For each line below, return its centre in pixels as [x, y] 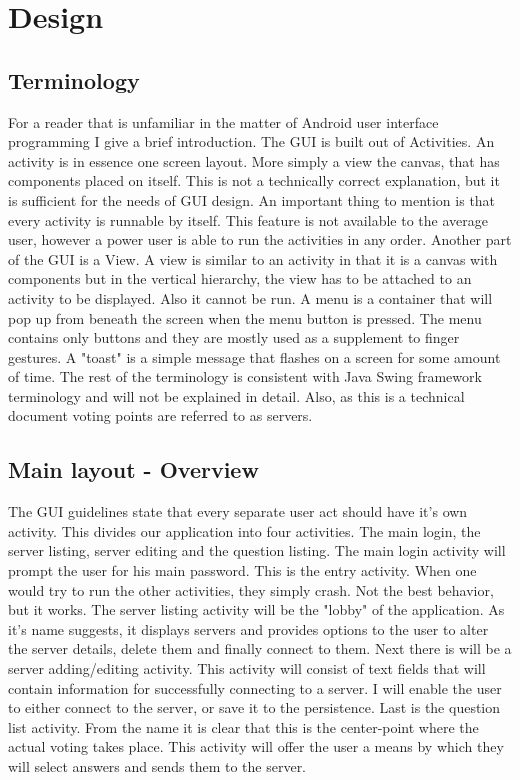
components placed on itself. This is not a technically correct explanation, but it [254, 180]
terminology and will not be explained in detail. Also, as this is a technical [236, 395]
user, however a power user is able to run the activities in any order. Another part [260, 239]
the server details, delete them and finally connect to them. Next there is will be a [260, 648]
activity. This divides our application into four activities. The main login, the [244, 530]
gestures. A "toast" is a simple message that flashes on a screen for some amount [254, 356]
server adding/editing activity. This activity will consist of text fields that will [247, 668]
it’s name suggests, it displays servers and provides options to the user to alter [248, 628]
